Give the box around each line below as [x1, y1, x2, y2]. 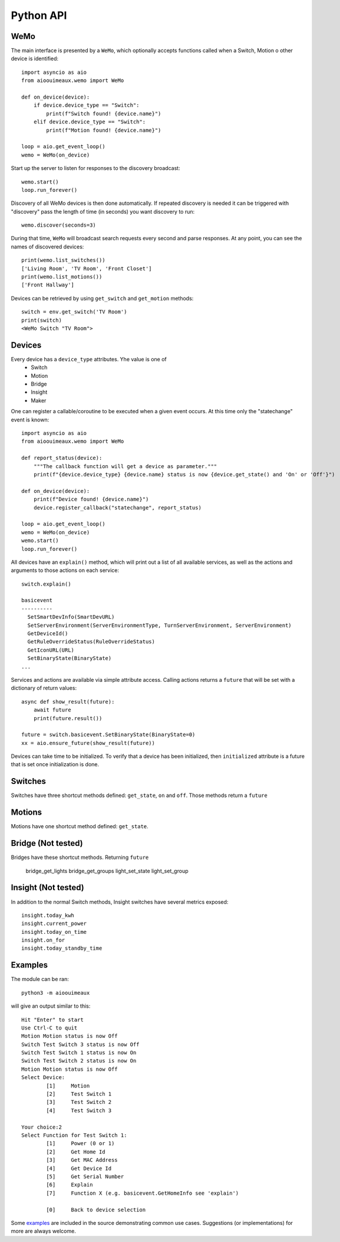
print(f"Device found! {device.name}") [33, 496, 149, 503]
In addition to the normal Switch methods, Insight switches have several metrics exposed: [11, 898, 229, 906]
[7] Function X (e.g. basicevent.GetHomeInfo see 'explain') [46, 1189, 239, 1197]
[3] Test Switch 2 [46, 1099, 112, 1106]
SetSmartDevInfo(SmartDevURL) [27, 614, 115, 620]
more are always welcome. [11, 1228, 76, 1235]
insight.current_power [21, 920, 87, 927]
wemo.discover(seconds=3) [21, 222, 97, 228]
